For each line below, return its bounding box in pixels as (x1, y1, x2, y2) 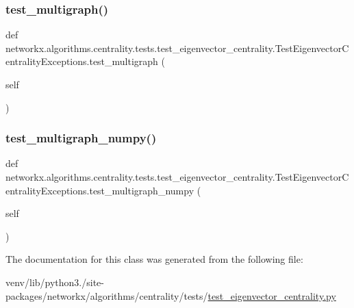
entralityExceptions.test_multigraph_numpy (5, 183, 194, 197)
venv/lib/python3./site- (5, 274, 104, 289)
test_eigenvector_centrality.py (207, 288, 336, 303)
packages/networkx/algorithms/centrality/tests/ (5, 288, 208, 303)
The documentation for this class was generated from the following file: (5, 252, 303, 266)
